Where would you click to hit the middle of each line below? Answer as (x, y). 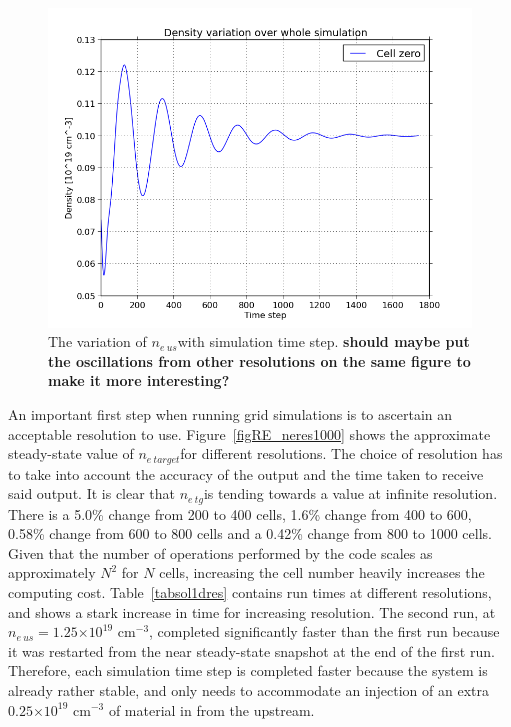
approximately (52, 572)
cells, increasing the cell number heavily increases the (322, 572)
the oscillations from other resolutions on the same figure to (259, 360)
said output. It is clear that (92, 493)
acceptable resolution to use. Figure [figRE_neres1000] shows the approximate (249, 433)
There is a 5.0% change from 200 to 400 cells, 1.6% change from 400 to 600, (240, 513)
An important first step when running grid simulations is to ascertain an (230, 413)
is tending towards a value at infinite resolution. (350, 493)
